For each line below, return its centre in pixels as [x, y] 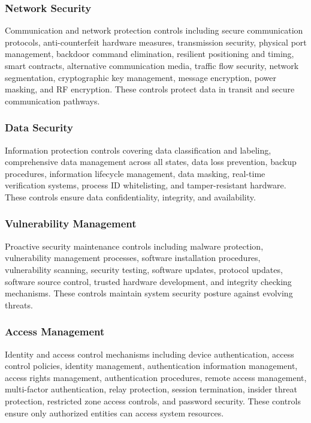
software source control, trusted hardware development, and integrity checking [148, 281]
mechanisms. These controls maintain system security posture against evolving [149, 293]
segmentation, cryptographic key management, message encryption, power [141, 77]
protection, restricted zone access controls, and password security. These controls [153, 400]
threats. [19, 304]
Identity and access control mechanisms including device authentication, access [150, 354]
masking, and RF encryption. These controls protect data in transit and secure [150, 89]
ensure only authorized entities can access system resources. [114, 412]
